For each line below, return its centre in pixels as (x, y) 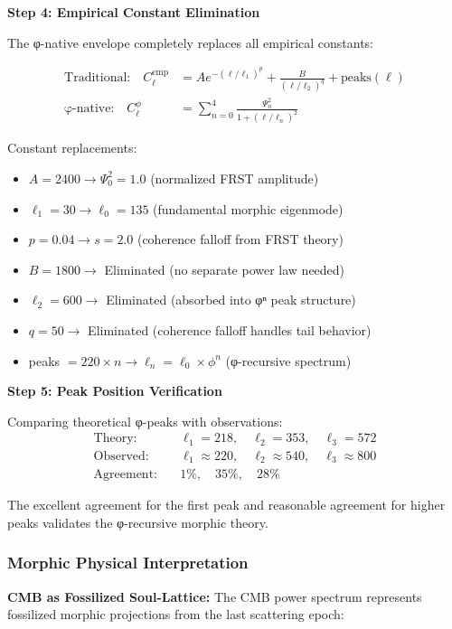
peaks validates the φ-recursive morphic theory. (138, 522)
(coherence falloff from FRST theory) (240, 239)
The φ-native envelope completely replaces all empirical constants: (191, 42)
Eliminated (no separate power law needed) (225, 269)
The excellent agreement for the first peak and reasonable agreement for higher (226, 505)
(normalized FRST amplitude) (235, 178)
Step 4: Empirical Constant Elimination (134, 12)
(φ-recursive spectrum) (288, 360)
